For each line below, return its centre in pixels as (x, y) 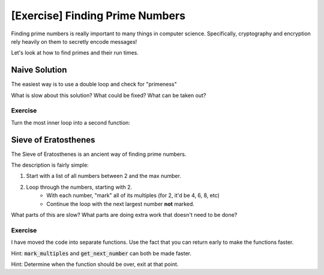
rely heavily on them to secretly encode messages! (74, 41)
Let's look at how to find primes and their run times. (75, 53)
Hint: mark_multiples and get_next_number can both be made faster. (101, 253)
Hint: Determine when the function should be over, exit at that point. (95, 264)
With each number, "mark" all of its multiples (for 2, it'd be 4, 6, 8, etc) (133, 195)
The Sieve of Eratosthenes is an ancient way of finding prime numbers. (99, 154)
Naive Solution (39, 70)
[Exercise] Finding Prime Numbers (98, 16)
